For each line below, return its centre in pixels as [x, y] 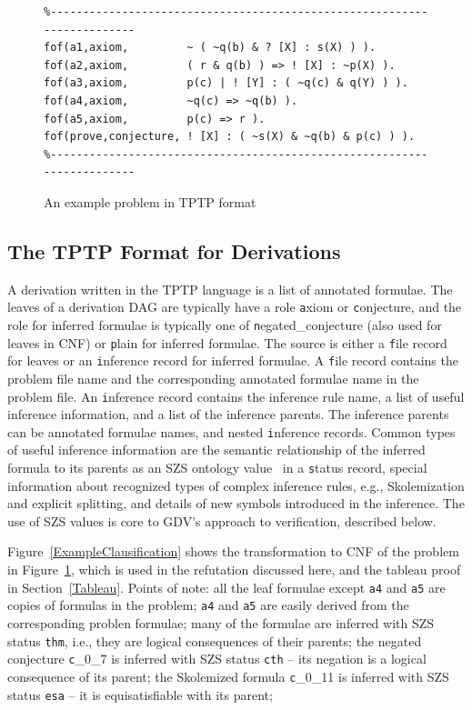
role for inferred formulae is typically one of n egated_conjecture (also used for [225, 324]
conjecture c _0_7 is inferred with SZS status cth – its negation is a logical [217, 659]
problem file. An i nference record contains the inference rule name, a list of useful [236, 396]
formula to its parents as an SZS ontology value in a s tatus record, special [217, 468]
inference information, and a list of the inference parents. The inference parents [228, 414]
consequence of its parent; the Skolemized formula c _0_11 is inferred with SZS [228, 676]
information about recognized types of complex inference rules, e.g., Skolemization [236, 485]
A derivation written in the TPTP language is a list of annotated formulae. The [230, 289]
